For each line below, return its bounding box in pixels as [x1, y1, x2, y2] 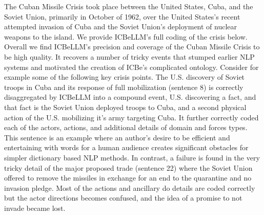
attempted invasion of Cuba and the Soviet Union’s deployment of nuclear [4, 21, 237, 32]
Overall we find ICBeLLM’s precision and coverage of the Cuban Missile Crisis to [4, 41, 260, 52]
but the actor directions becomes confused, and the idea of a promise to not [4, 192, 242, 203]
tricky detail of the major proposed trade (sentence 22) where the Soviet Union [4, 162, 253, 173]
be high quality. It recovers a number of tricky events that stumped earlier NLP [4, 51, 255, 62]
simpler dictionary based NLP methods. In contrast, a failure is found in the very [4, 152, 260, 163]
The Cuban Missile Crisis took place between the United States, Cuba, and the [4, 1, 253, 11]
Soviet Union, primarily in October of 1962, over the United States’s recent [4, 11, 240, 22]
